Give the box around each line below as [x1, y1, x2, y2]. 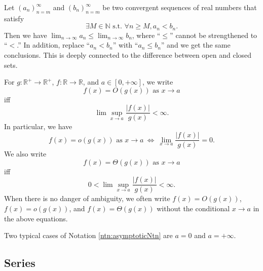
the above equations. [4, 213, 68, 223]
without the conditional [157, 203, 230, 213]
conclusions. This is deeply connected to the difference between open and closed [4, 50, 252, 60]
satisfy [4, 13, 24, 23]
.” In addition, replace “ [17, 40, 90, 50]
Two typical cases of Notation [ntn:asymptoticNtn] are [4, 230, 173, 241]
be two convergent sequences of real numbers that [102, 2, 257, 12]
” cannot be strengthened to [170, 29, 257, 40]
